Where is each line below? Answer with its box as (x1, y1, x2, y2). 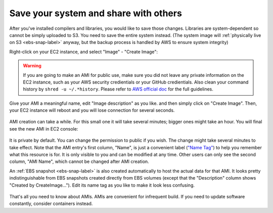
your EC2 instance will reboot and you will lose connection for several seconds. (9, 107, 175, 113)
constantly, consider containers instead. (9, 200, 93, 207)
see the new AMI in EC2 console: (9, 125, 78, 132)
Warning (23, 63, 41, 69)
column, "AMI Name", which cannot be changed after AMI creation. (9, 158, 149, 164)
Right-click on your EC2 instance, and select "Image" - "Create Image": (9, 49, 158, 55)
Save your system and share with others (9, 8, 182, 19)
